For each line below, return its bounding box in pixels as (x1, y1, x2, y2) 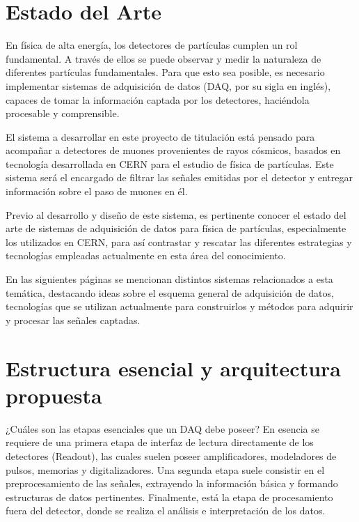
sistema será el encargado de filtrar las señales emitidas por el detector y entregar (6, 170, 353, 185)
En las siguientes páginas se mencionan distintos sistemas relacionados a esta (6, 272, 333, 286)
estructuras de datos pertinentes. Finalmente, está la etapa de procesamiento (6, 489, 333, 504)
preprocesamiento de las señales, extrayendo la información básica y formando (6, 476, 338, 491)
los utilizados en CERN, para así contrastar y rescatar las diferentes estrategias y (6, 234, 352, 249)
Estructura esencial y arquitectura (6, 353, 341, 382)
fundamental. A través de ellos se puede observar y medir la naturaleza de (6, 51, 321, 66)
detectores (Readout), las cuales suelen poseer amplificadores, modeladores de (6, 448, 337, 463)
